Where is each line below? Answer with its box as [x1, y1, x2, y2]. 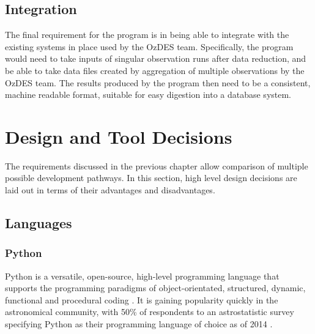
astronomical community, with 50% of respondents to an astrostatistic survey [5, 305, 294, 318]
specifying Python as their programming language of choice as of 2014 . [5, 317, 273, 330]
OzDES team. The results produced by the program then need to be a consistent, [5, 76, 311, 89]
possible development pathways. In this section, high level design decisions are [5, 171, 297, 184]
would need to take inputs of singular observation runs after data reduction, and [5, 52, 306, 65]
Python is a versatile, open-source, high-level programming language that [5, 269, 280, 282]
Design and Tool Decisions [5, 124, 232, 149]
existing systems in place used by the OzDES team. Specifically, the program [5, 40, 294, 53]
